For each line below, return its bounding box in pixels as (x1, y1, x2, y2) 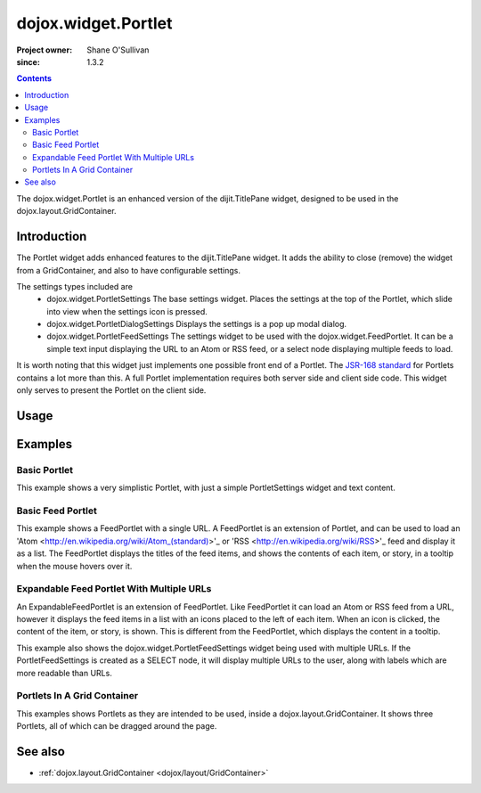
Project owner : (16, 45, 73, 55)
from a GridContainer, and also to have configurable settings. (16, 265, 240, 275)
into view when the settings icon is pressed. (46, 306, 208, 316)
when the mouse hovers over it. (16, 560, 133, 571)
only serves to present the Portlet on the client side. (16, 385, 207, 396)
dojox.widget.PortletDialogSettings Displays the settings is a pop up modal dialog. (46, 319, 347, 330)
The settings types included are (16, 281, 134, 291)
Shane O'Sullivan (86, 45, 150, 55)
